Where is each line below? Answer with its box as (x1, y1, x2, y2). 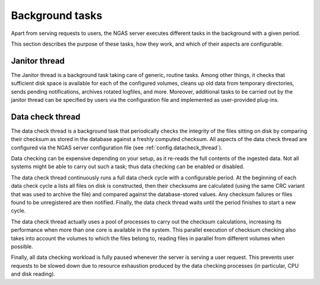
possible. (11, 243, 34, 250)
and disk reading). (11, 270, 56, 278)
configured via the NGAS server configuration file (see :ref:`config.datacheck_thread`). (11, 144, 223, 151)
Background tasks (11, 9, 103, 22)
